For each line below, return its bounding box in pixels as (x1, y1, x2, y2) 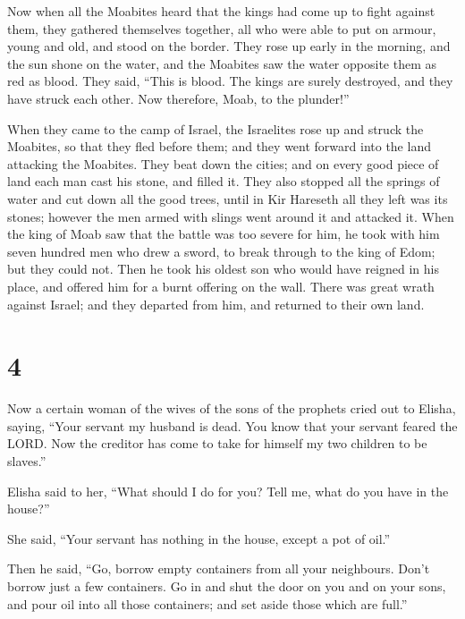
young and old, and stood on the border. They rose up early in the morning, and (7, 37, 451, 55)
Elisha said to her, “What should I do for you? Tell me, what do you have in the (7, 481, 449, 500)
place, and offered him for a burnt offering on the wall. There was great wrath (7, 276, 435, 295)
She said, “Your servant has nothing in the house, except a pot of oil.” (7, 529, 391, 547)
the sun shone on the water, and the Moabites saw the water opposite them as (7, 54, 436, 72)
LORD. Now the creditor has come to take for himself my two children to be (7, 434, 427, 453)
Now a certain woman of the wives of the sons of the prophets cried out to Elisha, (7, 399, 456, 418)
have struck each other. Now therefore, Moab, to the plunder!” (7, 89, 350, 107)
